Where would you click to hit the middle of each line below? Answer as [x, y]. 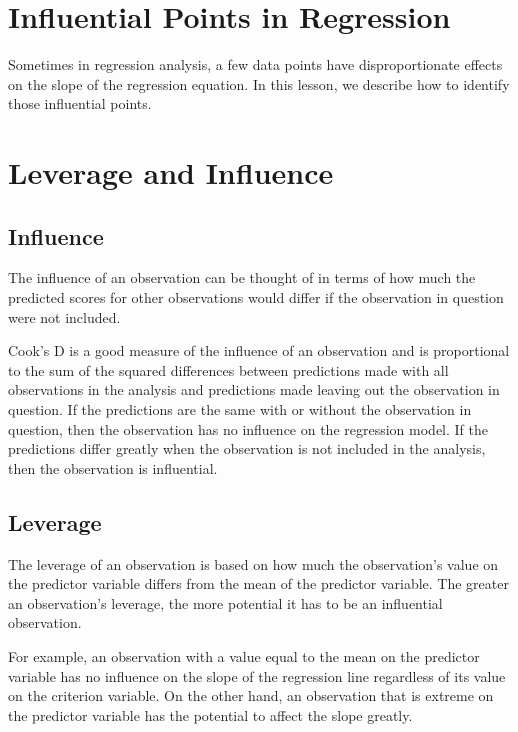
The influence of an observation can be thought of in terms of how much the [242, 277]
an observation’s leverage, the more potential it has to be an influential [225, 602]
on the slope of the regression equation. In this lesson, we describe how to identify [259, 83]
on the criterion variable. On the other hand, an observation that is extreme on [251, 695]
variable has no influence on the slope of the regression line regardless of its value [257, 675]
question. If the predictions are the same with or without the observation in [240, 409]
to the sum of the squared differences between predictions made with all [228, 369]
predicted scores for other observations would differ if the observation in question [256, 297]
